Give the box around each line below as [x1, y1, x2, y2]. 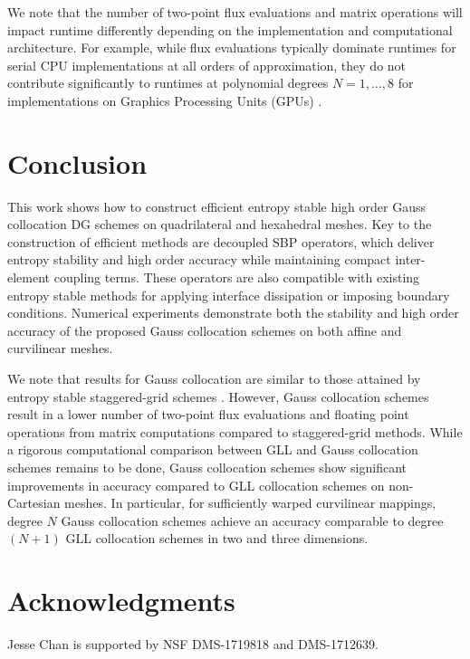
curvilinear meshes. [7, 339, 113, 358]
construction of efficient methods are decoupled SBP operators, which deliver [7, 232, 435, 251]
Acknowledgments [7, 582, 235, 619]
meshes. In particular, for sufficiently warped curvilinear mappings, [64, 493, 436, 512]
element [7, 268, 51, 287]
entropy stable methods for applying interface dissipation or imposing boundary [7, 285, 450, 304]
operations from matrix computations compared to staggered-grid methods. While [7, 422, 463, 441]
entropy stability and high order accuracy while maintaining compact [7, 250, 391, 269]
